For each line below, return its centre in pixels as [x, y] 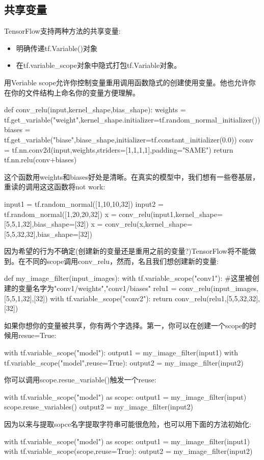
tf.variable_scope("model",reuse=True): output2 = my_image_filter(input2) [124, 362]
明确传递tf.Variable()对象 [57, 48]
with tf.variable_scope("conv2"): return [111, 298]
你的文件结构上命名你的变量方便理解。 [75, 92]
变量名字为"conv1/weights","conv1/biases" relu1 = [97, 288]
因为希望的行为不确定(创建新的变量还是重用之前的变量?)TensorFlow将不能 [127, 251]
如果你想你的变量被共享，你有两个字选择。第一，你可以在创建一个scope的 [127, 325]
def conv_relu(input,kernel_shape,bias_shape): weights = [95, 110]
